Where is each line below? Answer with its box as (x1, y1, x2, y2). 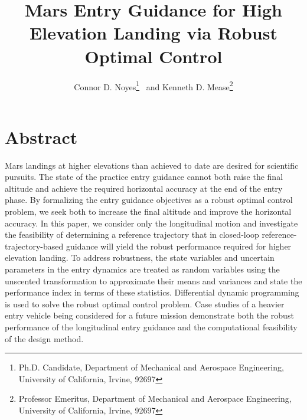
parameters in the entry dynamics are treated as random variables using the (5, 263, 280, 275)
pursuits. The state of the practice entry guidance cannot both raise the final (5, 170, 283, 183)
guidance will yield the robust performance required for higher (66, 239, 292, 252)
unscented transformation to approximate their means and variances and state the (5, 274, 302, 287)
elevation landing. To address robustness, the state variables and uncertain (5, 251, 275, 264)
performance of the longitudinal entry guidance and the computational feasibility (5, 321, 298, 333)
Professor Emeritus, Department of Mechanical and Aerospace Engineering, (18, 392, 292, 405)
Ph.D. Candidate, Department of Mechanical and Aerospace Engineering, (18, 361, 284, 373)
